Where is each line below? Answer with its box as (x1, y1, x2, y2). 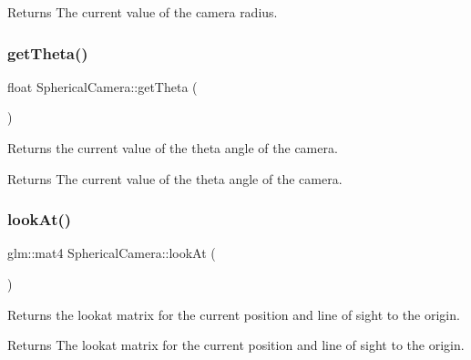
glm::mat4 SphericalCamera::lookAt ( (7, 243, 216, 262)
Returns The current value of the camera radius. (7, 3, 278, 21)
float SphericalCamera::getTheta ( (7, 77, 198, 96)
